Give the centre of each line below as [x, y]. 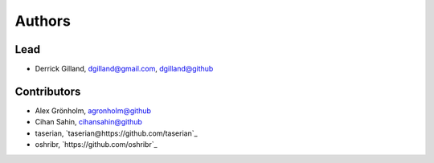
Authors [43, 21]
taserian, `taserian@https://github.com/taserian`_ [116, 133]
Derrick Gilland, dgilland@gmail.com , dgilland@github [124, 69]
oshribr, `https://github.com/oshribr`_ [96, 145]
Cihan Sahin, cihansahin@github [88, 122]
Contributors [48, 91]
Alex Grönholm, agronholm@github [93, 110]
